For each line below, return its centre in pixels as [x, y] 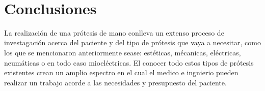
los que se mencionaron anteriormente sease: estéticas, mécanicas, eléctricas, [123, 52]
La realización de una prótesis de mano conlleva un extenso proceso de [114, 32]
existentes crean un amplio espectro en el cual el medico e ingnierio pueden [121, 72]
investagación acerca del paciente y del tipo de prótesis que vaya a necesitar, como [132, 42]
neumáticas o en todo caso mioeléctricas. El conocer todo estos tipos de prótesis [129, 62]
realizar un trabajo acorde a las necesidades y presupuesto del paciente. [115, 82]
